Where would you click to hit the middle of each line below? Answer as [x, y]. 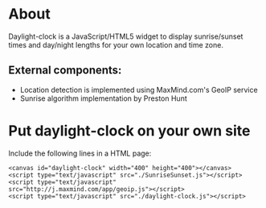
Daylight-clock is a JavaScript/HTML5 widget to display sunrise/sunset [126, 36]
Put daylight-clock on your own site [129, 131]
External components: [65, 71]
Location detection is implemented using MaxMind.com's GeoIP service [139, 89]
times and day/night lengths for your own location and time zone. [116, 44]
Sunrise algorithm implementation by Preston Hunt [103, 98]
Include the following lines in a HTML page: [80, 153]
